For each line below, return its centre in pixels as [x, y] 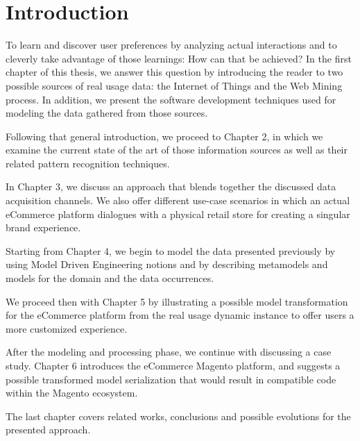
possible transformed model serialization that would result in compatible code [171, 379]
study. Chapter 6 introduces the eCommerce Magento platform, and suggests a [173, 365]
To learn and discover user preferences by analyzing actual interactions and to [171, 45]
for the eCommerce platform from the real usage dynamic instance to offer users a [180, 315]
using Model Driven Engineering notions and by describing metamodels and [167, 264]
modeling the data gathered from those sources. [107, 113]
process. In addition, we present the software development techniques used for [171, 99]
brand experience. [43, 227]
